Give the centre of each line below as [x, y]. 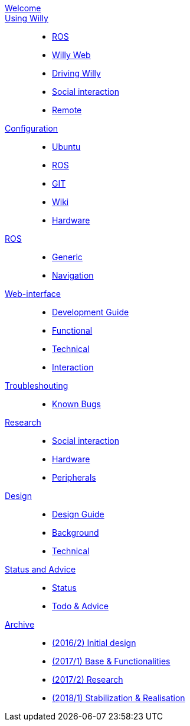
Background [76, 532]
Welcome [23, 8]
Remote [67, 110]
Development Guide [91, 312]
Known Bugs [76, 404]
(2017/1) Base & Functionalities [111, 661]
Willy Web [71, 55]
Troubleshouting [37, 386]
